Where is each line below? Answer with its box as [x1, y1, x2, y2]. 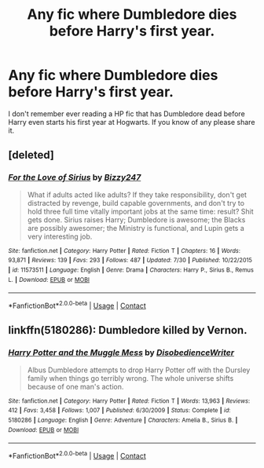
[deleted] [8, 148, 55, 162]
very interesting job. [27, 232, 93, 241]
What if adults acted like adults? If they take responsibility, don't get [27, 190, 247, 199]
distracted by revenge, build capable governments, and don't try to [27, 198, 245, 207]
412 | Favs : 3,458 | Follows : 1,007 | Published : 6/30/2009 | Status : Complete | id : [8, 407, 231, 415]
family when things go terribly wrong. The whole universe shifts [27, 373, 234, 382]
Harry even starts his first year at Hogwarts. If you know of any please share [8, 117, 255, 126]
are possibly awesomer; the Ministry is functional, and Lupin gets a [27, 223, 245, 232]
